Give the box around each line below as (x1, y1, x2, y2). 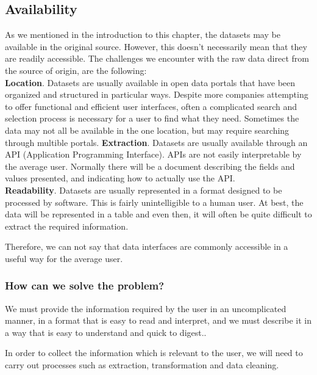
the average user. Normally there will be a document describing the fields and (5, 159, 295, 172)
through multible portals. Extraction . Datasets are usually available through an (5, 136, 308, 148)
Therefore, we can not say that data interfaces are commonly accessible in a (5, 240, 288, 253)
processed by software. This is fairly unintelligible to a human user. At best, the (5, 195, 304, 208)
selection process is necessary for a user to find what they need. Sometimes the (5, 112, 299, 125)
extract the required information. (5, 219, 129, 232)
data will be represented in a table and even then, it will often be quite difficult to (5, 208, 312, 220)
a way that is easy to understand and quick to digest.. (5, 326, 207, 338)
